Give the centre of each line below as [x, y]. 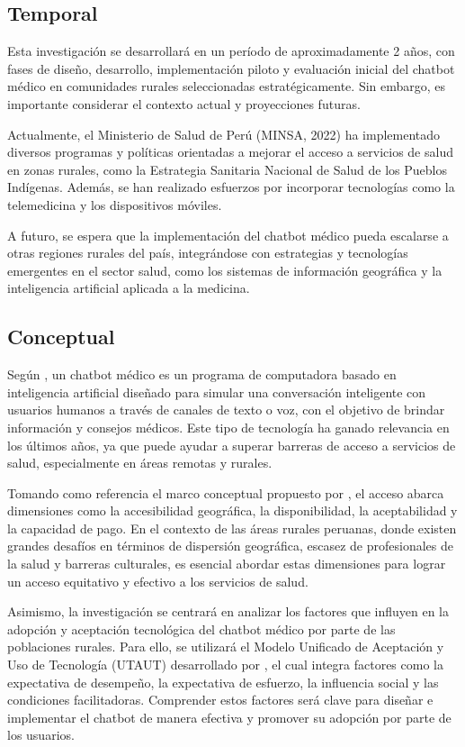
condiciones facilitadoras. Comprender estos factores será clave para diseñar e [220, 700]
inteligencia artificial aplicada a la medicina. [129, 288]
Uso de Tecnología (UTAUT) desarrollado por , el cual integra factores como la [225, 665]
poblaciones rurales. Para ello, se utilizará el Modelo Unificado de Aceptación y [226, 647]
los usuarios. [41, 735]
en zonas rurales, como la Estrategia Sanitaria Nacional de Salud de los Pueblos [227, 169]
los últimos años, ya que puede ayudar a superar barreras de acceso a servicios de [232, 445]
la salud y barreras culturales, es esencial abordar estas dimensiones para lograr [227, 564]
